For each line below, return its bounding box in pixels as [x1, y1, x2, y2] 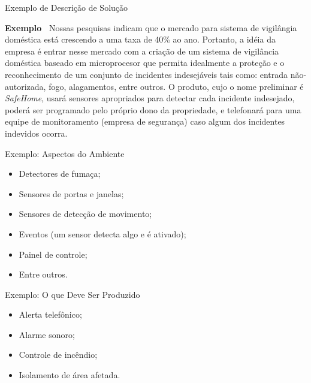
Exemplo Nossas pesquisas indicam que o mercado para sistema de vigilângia [5, 21, 297, 34]
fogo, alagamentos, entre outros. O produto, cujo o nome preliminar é [49, 80, 304, 92]
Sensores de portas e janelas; [19, 187, 124, 200]
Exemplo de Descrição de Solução [5, 1, 128, 13]
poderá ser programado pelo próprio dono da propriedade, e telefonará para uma [5, 103, 301, 116]
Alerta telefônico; [19, 308, 82, 321]
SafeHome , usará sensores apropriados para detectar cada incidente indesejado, [5, 92, 295, 104]
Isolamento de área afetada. [19, 369, 120, 381]
